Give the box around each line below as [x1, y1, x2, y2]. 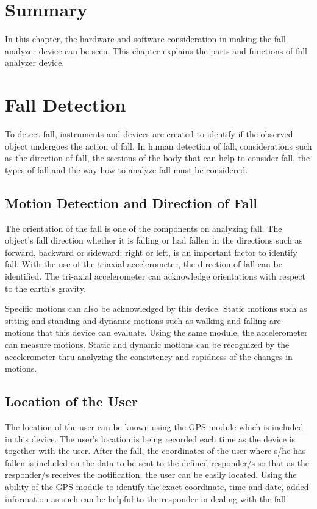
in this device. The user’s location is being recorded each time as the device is [5, 432, 296, 445]
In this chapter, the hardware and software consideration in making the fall [5, 32, 286, 45]
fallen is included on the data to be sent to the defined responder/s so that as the [5, 456, 310, 469]
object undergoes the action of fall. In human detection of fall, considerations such [5, 139, 312, 152]
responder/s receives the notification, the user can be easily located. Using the [5, 468, 297, 481]
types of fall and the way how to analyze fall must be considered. [5, 163, 248, 176]
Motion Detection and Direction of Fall [5, 193, 258, 212]
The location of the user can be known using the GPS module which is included [5, 420, 304, 433]
